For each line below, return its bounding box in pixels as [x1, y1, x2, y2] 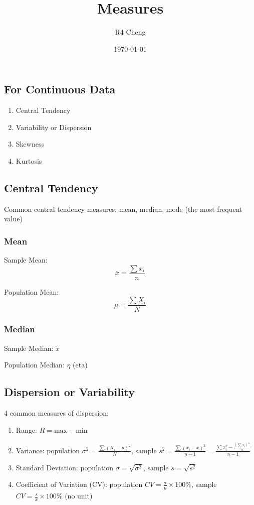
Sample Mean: [4, 255, 48, 265]
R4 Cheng [115, 27, 146, 37]
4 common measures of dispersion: [4, 408, 109, 418]
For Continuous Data [4, 81, 116, 97]
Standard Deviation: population [16, 462, 114, 472]
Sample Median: [4, 342, 54, 353]
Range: [16, 424, 37, 435]
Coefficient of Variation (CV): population [16, 479, 143, 489]
